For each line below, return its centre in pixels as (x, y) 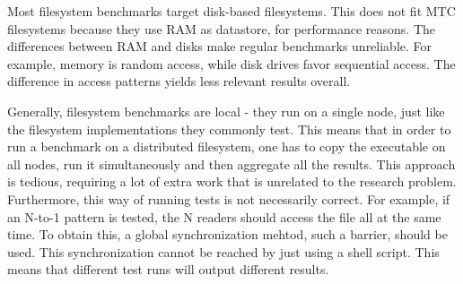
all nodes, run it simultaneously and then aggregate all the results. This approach (231, 164)
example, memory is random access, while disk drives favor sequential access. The (231, 63)
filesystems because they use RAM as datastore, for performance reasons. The (222, 28)
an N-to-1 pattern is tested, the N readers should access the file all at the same (224, 216)
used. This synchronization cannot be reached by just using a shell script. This (223, 251)
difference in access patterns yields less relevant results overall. (179, 81)
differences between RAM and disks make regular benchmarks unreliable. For (220, 46)
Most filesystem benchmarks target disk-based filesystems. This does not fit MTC (231, 11)
